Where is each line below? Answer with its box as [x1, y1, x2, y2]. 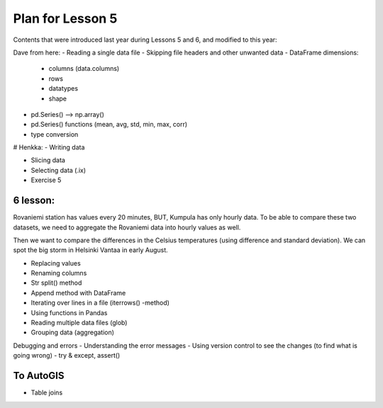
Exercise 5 [30, 176, 62, 184]
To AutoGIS [13, 370, 65, 382]
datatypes [48, 84, 78, 93]
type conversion [30, 130, 79, 138]
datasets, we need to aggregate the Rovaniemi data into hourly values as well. [13, 223, 241, 232]
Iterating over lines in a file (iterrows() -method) [30, 298, 170, 307]
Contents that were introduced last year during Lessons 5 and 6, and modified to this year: [13, 35, 277, 44]
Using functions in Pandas [30, 308, 108, 317]
